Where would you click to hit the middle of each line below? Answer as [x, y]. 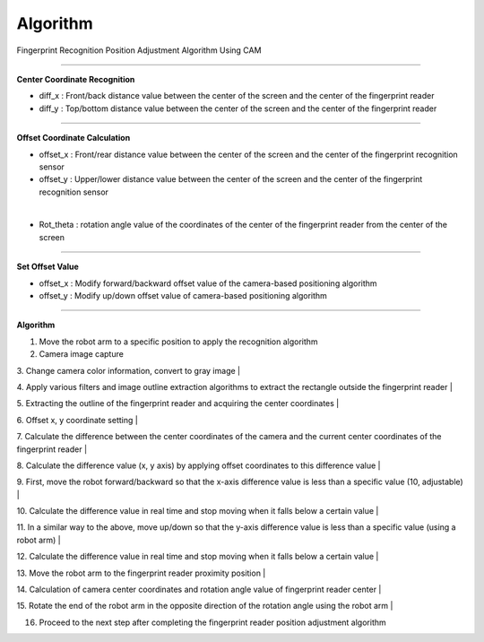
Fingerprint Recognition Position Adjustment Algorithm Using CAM [139, 50]
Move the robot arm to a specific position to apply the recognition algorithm [178, 342]
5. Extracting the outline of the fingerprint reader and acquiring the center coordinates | [178, 403]
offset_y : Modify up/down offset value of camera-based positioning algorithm [183, 296]
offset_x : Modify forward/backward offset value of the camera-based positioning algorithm [208, 283]
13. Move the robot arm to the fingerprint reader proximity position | [141, 573]
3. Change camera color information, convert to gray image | [129, 370]
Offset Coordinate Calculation [73, 138]
